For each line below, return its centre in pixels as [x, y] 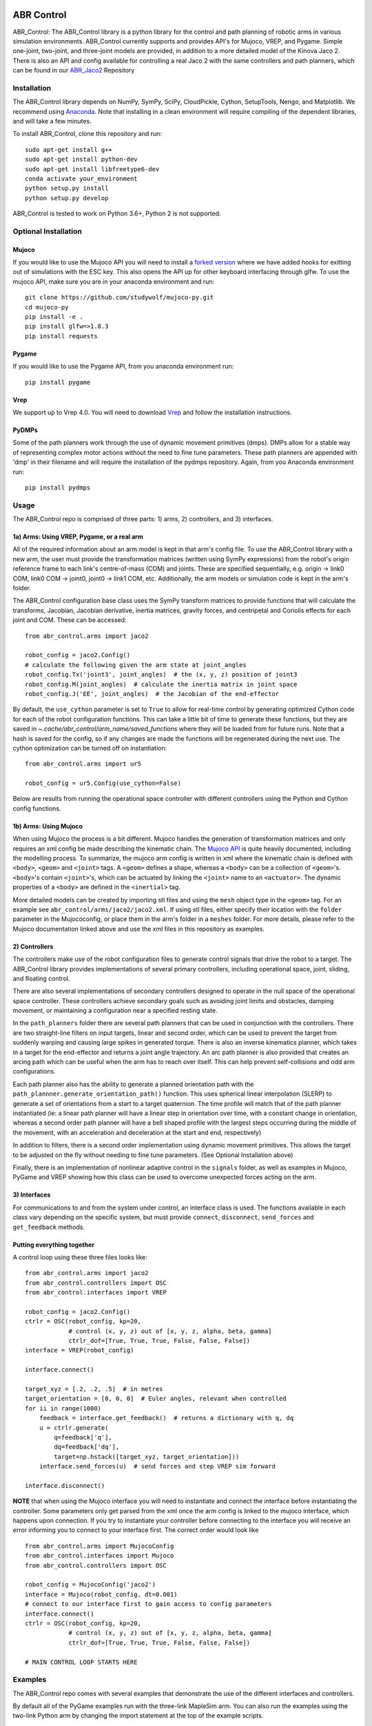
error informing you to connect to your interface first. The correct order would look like [136, 1530]
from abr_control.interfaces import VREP [96, 1292]
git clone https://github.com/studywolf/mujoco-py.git [120, 298]
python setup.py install [67, 188]
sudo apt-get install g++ [69, 149]
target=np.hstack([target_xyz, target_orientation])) [147, 1456]
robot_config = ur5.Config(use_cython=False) [103, 783]
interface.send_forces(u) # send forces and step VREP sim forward [157, 1466]
